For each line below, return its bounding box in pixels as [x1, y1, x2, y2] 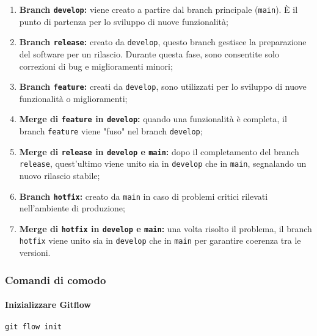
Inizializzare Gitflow [5, 298, 91, 311]
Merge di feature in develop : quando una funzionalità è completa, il [19, 112, 287, 125]
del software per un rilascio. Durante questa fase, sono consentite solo [19, 47, 279, 60]
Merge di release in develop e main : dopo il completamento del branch [19, 145, 299, 158]
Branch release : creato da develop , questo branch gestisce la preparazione [19, 35, 307, 48]
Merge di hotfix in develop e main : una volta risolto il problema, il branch [19, 222, 312, 235]
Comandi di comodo [5, 272, 106, 287]
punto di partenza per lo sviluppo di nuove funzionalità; [19, 15, 228, 27]
